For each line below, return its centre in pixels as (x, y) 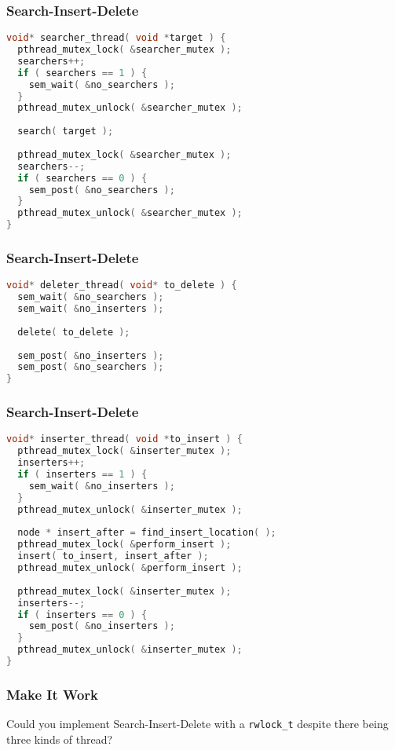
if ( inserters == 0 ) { (82, 615)
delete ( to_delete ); (74, 332)
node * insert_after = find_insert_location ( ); (147, 533)
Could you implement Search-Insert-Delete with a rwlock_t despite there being (197, 724)
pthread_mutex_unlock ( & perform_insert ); (130, 568)
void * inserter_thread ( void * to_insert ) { (124, 439)
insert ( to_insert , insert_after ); (113, 556)
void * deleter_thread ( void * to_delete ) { (122, 285)
